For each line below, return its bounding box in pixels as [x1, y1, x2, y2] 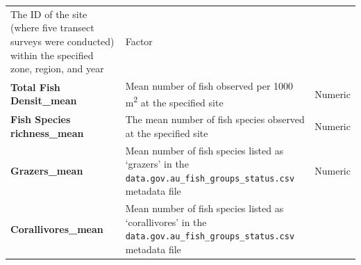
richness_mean [10, 125, 84, 140]
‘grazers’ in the [125, 156, 189, 171]
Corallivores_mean [10, 221, 103, 236]
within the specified [10, 47, 94, 62]
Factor [125, 33, 153, 48]
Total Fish [10, 79, 60, 94]
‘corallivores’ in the [125, 214, 207, 229]
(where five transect [10, 20, 94, 35]
